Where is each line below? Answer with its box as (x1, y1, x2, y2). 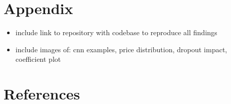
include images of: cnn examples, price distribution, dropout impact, (15, 44, 227, 54)
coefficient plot (15, 54, 61, 64)
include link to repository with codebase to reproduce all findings (15, 27, 217, 38)
